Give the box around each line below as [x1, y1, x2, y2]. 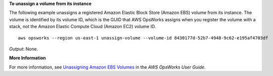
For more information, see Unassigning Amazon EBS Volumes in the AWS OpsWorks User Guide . [9, 64, 206, 70]
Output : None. [9, 46, 38, 52]
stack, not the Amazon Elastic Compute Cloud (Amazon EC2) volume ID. [9, 24, 156, 30]
